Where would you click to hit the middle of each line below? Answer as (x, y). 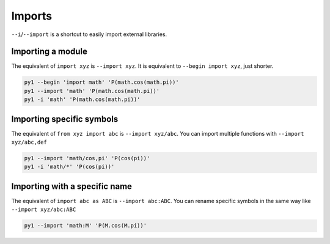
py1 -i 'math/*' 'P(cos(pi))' (69, 167)
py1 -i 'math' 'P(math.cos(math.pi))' (82, 100)
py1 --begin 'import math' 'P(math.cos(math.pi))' (102, 82)
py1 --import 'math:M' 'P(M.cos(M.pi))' (85, 226)
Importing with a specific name (72, 186)
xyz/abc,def (29, 142)
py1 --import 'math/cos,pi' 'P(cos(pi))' (87, 158)
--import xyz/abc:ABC (44, 210)
